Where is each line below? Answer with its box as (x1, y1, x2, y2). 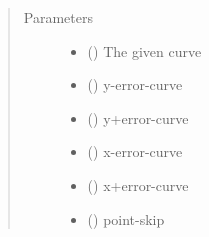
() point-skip (87, 208, 165, 229)
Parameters (23, 7, 93, 27)
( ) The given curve (87, 40, 202, 61)
